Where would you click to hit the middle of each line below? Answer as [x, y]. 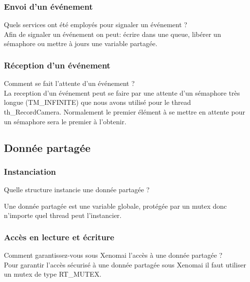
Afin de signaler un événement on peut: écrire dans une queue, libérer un [113, 34]
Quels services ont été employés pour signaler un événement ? [96, 25]
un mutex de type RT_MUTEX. [53, 274]
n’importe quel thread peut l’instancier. [63, 215]
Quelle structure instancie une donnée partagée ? [77, 190]
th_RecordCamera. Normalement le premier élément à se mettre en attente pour [125, 112]
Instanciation [30, 171]
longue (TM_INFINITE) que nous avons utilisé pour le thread [98, 102]
